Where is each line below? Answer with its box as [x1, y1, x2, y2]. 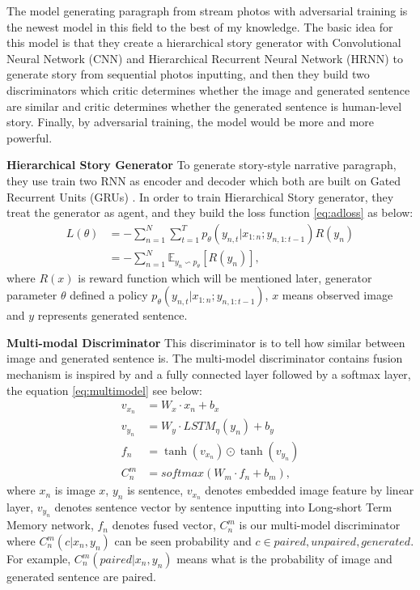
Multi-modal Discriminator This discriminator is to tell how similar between [6, 333, 405, 350]
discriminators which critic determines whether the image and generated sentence [6, 81, 410, 98]
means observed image [282, 287, 393, 303]
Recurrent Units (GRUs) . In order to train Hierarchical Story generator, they [6, 188, 394, 205]
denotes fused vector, [112, 516, 216, 533]
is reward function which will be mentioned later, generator [78, 269, 372, 286]
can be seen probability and [114, 533, 252, 549]
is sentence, [127, 482, 184, 499]
